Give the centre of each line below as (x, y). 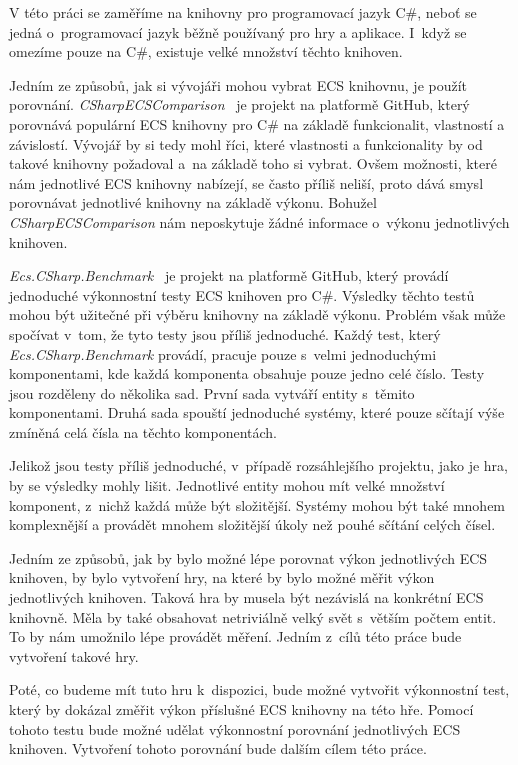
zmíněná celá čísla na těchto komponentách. (143, 431)
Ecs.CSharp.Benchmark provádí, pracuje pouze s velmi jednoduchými (223, 353)
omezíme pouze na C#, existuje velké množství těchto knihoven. (206, 51)
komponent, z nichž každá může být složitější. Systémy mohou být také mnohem (257, 504)
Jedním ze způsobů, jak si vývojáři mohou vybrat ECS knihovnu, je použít (238, 84)
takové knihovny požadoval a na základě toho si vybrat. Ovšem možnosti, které (253, 163)
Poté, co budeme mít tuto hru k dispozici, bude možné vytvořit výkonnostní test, (259, 689)
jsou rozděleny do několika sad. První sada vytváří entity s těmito (212, 392)
